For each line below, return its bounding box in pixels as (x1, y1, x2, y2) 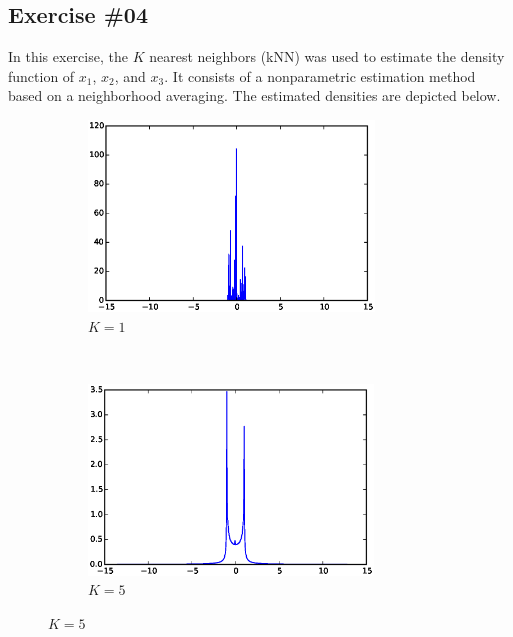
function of (8, 65, 75, 86)
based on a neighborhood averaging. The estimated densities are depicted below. (8, 85, 501, 106)
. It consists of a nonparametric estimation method (164, 65, 476, 86)
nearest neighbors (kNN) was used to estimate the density (149, 46, 505, 67)
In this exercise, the (8, 46, 128, 67)
